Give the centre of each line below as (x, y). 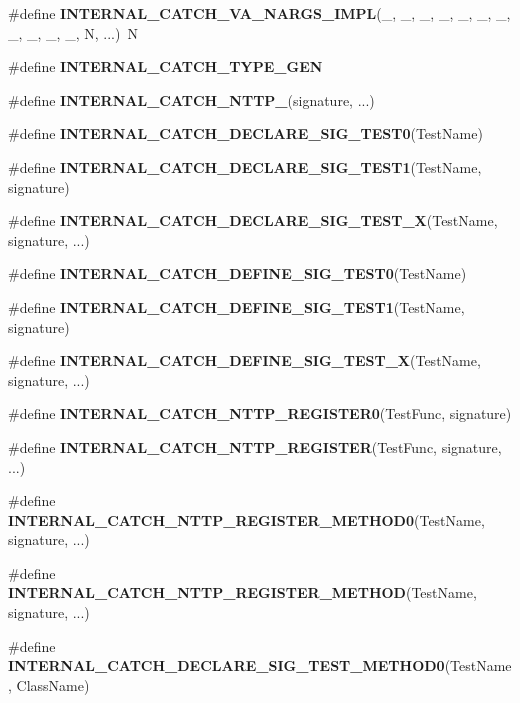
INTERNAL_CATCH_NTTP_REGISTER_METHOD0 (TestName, (246, 519)
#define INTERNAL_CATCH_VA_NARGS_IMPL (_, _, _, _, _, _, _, (259, 13)
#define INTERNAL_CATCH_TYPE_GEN (165, 66)
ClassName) (53, 684)
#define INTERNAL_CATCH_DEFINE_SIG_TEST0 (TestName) (237, 273)
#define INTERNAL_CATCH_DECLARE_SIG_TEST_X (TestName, (253, 220)
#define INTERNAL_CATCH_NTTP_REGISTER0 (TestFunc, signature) (260, 413)
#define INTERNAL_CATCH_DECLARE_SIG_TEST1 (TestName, (245, 166)
